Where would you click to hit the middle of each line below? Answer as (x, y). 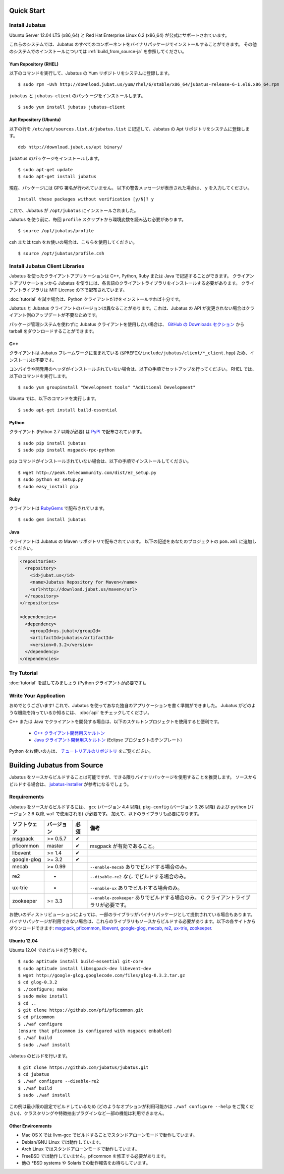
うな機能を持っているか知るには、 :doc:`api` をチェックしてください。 (81, 713)
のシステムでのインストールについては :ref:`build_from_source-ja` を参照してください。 (98, 51)
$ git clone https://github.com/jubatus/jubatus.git (83, 1067)
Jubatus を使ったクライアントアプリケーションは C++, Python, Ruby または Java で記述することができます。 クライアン (132, 276)
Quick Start (27, 11)
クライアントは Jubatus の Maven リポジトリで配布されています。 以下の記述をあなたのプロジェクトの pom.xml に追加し (133, 541)
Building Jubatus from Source (56, 765)
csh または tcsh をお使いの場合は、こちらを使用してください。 (73, 242)
